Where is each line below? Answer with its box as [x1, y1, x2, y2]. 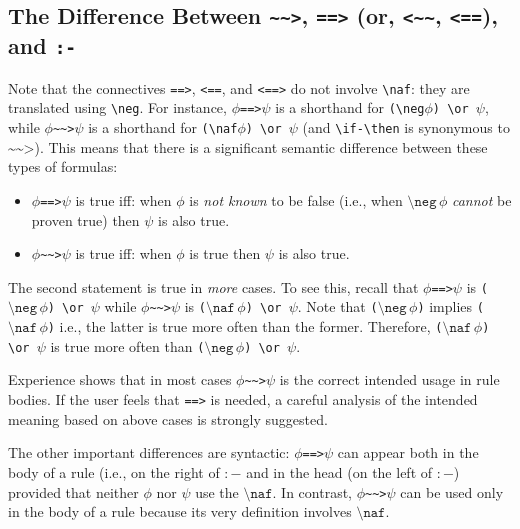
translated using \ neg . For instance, [8, 97, 227, 118]
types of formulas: [8, 156, 118, 177]
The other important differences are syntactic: [8, 442, 290, 463]
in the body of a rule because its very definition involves [8, 501, 352, 522]
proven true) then [31, 209, 140, 230]
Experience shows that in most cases [8, 369, 232, 390]
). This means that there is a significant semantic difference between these [34, 136, 488, 157]
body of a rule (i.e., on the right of [8, 462, 220, 482]
